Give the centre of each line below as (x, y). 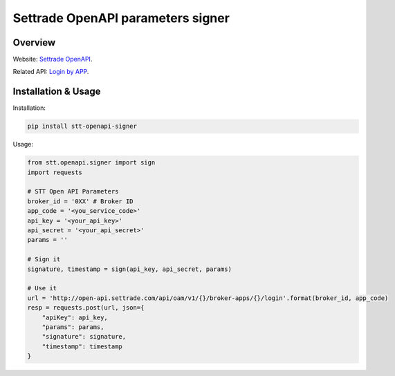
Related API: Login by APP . (51, 72)
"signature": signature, (84, 337)
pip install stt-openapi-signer (82, 126)
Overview (34, 43)
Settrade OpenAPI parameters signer (121, 18)
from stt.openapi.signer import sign (91, 163)
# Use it (42, 288)
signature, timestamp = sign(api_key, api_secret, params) (129, 269)
